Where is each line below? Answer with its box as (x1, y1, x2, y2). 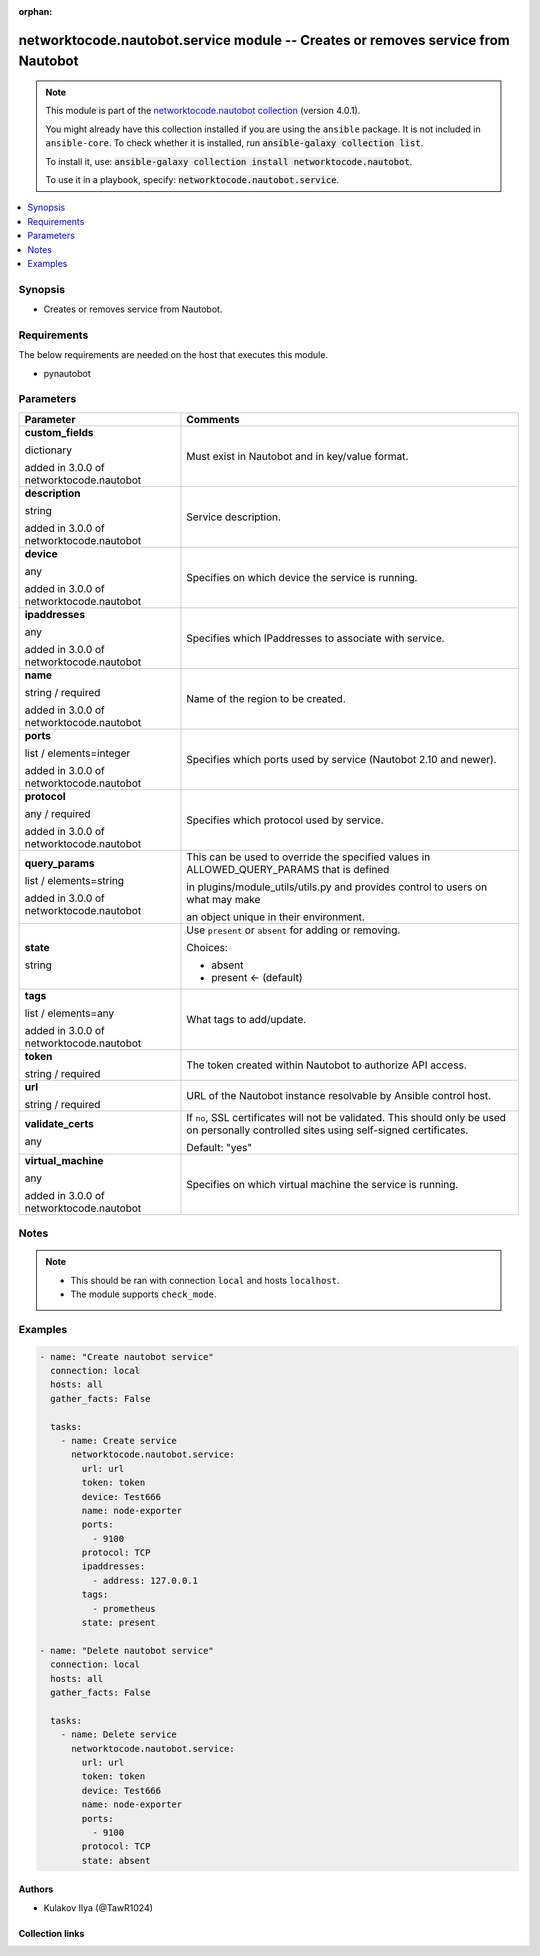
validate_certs (24, 1116, 94, 1130)
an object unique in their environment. (186, 910, 365, 924)
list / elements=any (24, 1006, 115, 1020)
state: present (81, 1617, 157, 1629)
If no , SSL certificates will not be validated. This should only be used (186, 1110, 507, 1124)
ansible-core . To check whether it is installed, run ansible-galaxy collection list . (45, 137, 424, 149)
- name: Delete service (60, 1729, 177, 1740)
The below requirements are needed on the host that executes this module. (18, 349, 329, 361)
